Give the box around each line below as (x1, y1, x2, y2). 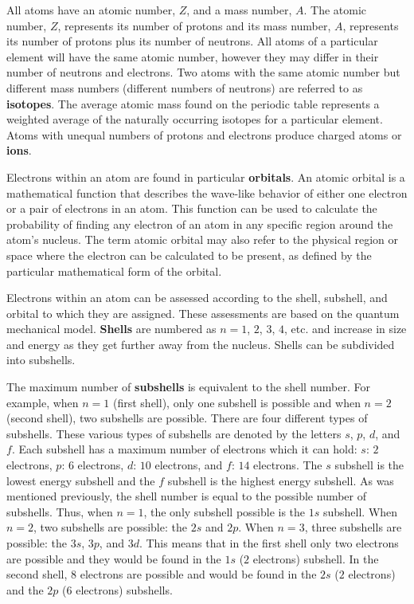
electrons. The (253, 457, 322, 473)
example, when (6, 394, 79, 410)
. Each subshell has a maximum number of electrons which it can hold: (11, 441, 357, 457)
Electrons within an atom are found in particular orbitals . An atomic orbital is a (6, 168, 405, 185)
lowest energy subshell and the (6, 472, 155, 488)
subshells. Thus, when (6, 503, 113, 520)
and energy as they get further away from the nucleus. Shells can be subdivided (6, 335, 395, 352)
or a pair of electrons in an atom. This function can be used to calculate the (6, 200, 377, 217)
